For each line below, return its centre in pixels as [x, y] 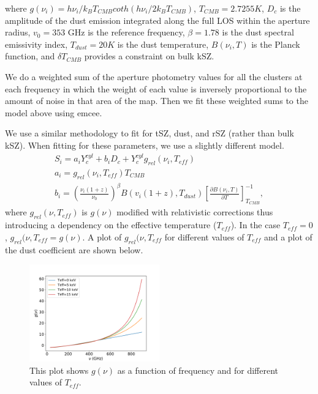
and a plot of [288, 236]
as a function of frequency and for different [198, 370]
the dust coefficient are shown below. [74, 249]
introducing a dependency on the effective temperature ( [111, 225]
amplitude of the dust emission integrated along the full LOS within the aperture [157, 20]
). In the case [256, 225]
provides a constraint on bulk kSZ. [149, 56]
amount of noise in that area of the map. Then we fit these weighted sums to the [157, 101]
